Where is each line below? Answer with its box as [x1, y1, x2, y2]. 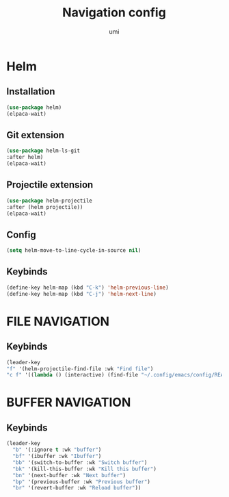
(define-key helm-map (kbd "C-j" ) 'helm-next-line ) [6, 290, 157, 297]
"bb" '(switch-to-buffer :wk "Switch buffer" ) [12, 459, 148, 466]
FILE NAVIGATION [6, 314, 110, 329]
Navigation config [62, 5, 167, 21]
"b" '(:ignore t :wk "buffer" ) [12, 446, 102, 453]
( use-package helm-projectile [6, 197, 93, 204]
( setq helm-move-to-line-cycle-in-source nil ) [6, 247, 142, 254]
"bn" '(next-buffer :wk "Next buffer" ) [12, 472, 126, 479]
